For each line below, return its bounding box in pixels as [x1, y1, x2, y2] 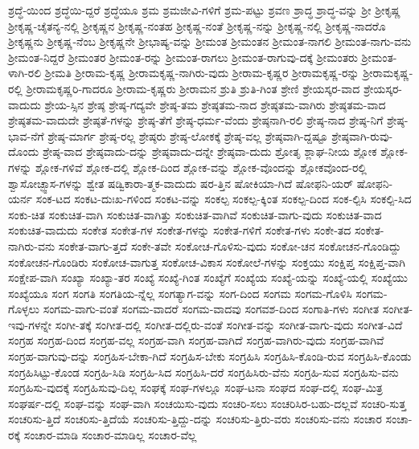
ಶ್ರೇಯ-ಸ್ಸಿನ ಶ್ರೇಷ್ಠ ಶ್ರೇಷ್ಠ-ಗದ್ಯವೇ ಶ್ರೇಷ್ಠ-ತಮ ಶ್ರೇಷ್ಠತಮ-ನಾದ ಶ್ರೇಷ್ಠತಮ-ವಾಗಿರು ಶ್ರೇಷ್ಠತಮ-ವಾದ [44, 96, 386, 112]
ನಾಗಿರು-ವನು [8, 237, 55, 254]
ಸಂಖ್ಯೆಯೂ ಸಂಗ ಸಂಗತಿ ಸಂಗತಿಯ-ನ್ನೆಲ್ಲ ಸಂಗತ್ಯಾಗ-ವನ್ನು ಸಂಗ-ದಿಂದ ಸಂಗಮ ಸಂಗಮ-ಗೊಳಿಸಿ [8, 284, 352, 301]
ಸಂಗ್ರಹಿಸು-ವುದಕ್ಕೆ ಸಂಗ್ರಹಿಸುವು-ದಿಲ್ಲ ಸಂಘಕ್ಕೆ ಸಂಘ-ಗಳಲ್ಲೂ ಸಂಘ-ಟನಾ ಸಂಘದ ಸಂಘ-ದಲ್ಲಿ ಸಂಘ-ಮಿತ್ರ [8, 379, 383, 396]
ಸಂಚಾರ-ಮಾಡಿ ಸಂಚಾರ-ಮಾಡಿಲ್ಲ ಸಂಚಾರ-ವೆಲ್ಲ [23, 427, 197, 443]
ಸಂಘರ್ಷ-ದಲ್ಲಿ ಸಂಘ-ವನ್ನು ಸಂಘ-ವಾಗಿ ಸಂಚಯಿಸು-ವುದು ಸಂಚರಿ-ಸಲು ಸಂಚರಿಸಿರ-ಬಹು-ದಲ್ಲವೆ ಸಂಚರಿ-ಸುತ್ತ [8, 394, 406, 411]
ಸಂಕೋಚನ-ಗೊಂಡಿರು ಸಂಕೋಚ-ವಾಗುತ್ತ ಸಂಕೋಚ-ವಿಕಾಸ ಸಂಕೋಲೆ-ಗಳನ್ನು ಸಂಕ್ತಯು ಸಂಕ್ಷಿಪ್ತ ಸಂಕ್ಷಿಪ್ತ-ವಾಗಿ [8, 253, 405, 270]
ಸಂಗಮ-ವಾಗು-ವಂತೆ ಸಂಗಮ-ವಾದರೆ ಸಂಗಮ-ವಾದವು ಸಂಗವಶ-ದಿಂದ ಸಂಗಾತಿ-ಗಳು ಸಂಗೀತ [43, 300, 380, 317]
